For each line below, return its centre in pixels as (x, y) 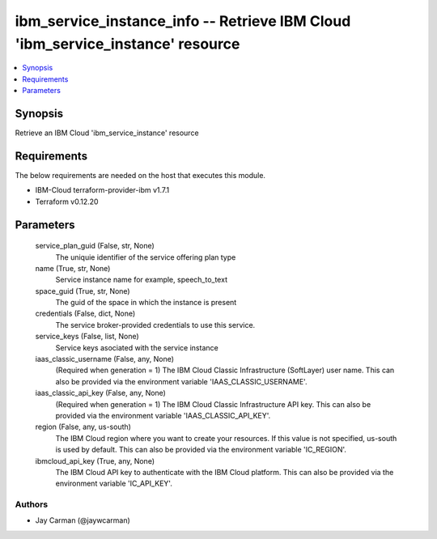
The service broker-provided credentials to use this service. (155, 325)
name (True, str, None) (73, 268)
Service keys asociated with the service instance (137, 347)
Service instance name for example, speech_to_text (142, 280)
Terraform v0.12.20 (67, 202)
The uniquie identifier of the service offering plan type (146, 257)
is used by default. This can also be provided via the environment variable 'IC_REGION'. (201, 450)
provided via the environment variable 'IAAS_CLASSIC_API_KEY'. (163, 415)
